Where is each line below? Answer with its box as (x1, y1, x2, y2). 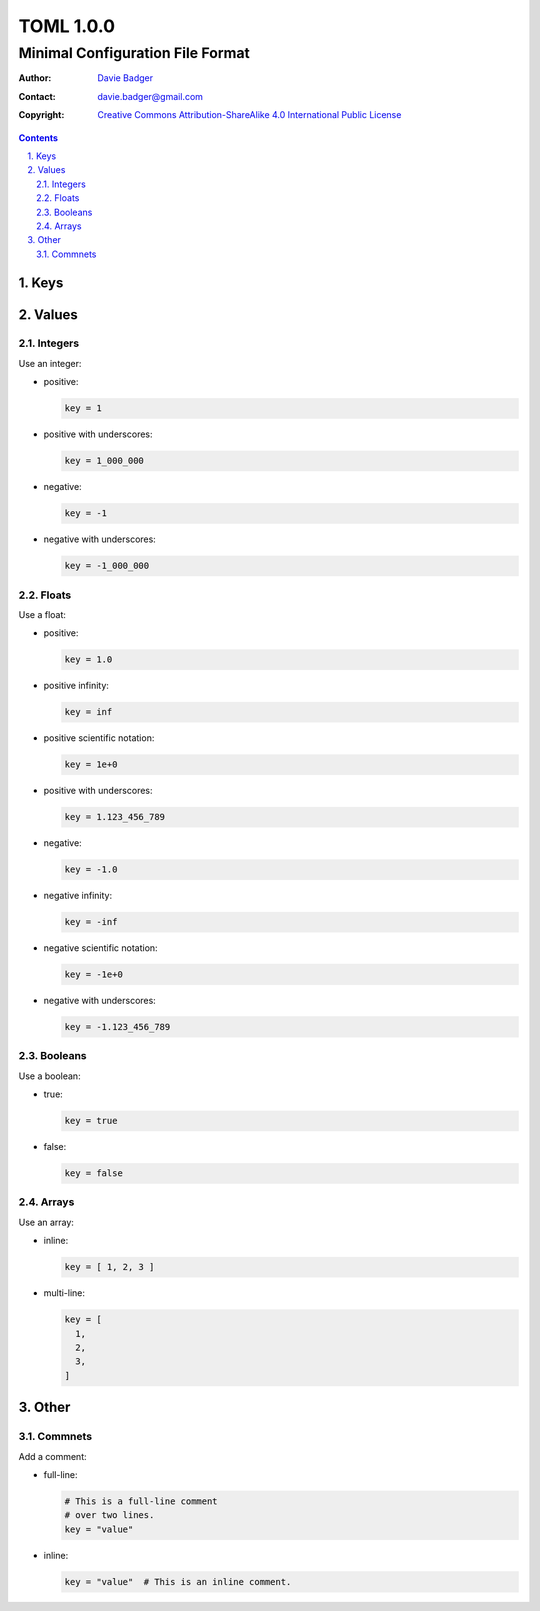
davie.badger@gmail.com (97, 90, 204, 102)
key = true (64, 1115, 118, 1127)
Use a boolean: (18, 1070, 81, 1082)
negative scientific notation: (43, 942, 159, 954)
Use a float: (18, 608, 67, 620)
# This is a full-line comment (64, 1495, 219, 1507)
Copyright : (18, 109, 65, 121)
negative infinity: (43, 890, 113, 902)
